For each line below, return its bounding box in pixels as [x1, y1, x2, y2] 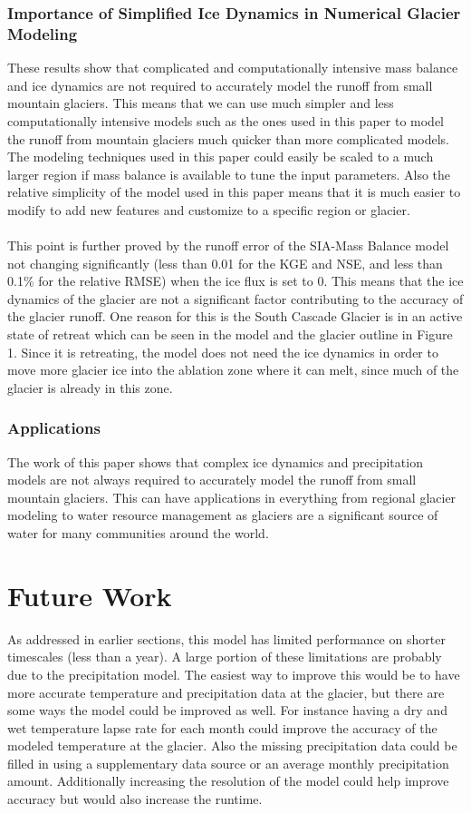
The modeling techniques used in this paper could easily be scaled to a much [7, 147, 434, 166]
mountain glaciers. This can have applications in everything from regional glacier [7, 487, 457, 506]
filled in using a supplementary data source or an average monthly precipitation [7, 753, 449, 772]
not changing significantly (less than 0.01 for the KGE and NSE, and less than [7, 253, 443, 272]
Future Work [7, 576, 172, 613]
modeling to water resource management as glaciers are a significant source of [7, 505, 438, 525]
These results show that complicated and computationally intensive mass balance [7, 58, 458, 77]
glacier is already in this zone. [7, 378, 173, 397]
